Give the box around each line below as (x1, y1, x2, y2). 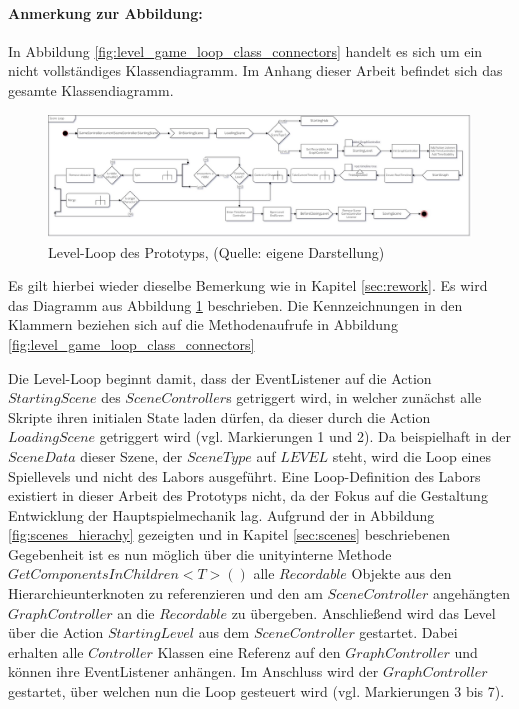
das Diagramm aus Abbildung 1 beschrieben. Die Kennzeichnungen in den (8, 294, 463, 315)
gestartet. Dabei (359, 622, 458, 643)
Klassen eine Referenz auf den (157, 641, 341, 662)
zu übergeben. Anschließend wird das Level (231, 602, 496, 623)
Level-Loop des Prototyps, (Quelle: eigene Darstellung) (48, 241, 385, 262)
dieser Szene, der (80, 445, 183, 466)
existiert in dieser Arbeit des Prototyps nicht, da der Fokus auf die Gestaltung (8, 485, 488, 506)
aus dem (198, 622, 250, 643)
